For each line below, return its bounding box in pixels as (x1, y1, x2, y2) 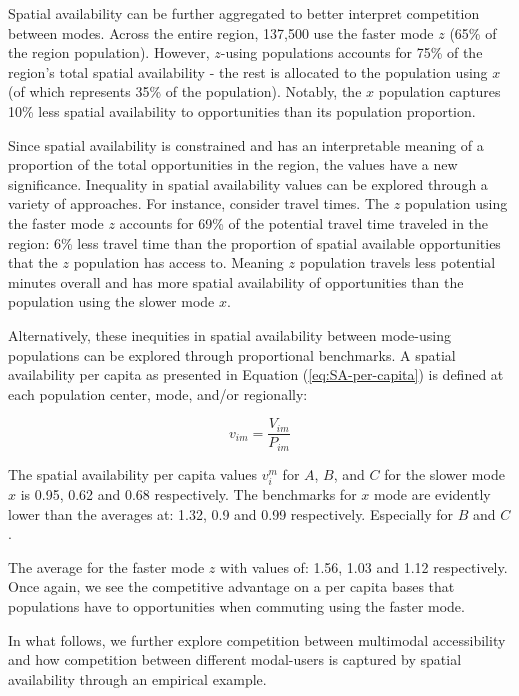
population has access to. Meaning (73, 252, 284, 273)
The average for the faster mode (8, 556, 205, 577)
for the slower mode (384, 463, 505, 484)
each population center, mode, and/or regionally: (8, 383, 308, 404)
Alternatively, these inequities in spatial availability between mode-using (8, 324, 451, 345)
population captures (378, 81, 501, 102)
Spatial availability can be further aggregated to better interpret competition (8, 3, 480, 23)
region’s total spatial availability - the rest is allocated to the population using (8, 61, 488, 82)
